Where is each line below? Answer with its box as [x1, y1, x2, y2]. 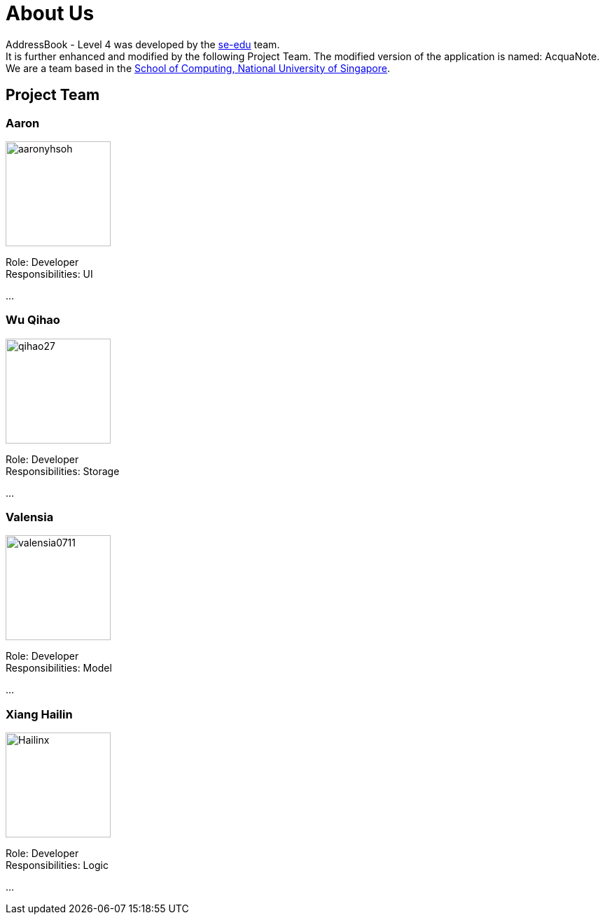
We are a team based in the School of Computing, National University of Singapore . [6, 62, 391, 74]
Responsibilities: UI [6, 267, 93, 280]
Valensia [6, 510, 54, 525]
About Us [6, 1, 95, 25]
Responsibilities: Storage [6, 465, 120, 477]
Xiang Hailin [6, 707, 73, 721]
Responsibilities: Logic [6, 859, 109, 872]
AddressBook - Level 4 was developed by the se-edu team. [6, 38, 280, 50]
